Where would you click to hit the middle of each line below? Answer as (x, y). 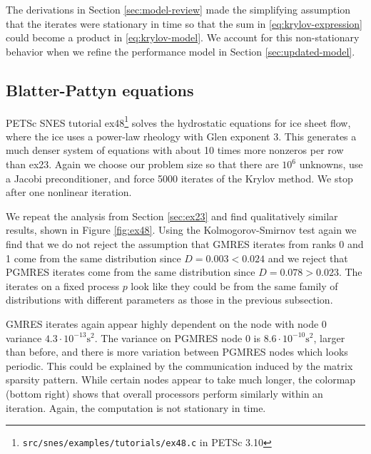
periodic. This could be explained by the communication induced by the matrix (179, 365)
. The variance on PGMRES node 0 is (177, 337)
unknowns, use (331, 164)
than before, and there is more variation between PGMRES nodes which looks (177, 352)
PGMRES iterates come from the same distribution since (131, 272)
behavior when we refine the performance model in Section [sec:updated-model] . (181, 51)
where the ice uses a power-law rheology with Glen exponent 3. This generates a (181, 136)
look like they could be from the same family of (234, 285)
